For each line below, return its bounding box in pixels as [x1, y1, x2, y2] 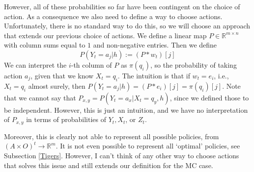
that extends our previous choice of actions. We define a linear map [4, 30, 207, 40]
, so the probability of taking [150, 59, 237, 70]
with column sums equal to [4, 40, 85, 50]
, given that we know [30, 70, 94, 80]
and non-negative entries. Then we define [93, 40, 217, 50]
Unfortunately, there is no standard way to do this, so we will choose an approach [4, 21, 251, 31]
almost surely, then [28, 80, 85, 91]
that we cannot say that [4, 92, 76, 102]
